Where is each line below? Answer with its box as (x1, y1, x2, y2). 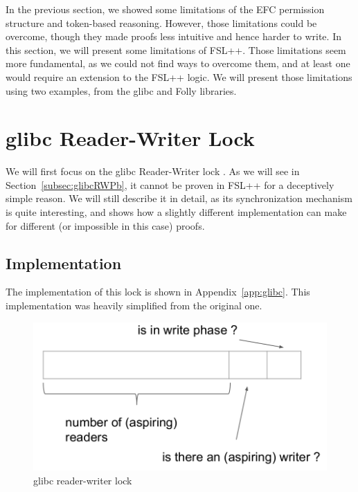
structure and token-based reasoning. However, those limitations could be (6, 15, 317, 30)
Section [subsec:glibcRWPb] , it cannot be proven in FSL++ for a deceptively (6, 177, 334, 192)
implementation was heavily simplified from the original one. (6, 298, 262, 313)
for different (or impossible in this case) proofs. (6, 218, 205, 233)
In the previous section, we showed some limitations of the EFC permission (6, 2, 325, 16)
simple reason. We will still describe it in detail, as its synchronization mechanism (6, 191, 352, 206)
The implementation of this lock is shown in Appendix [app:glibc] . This (6, 284, 310, 299)
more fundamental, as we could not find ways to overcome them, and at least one (6, 56, 350, 71)
